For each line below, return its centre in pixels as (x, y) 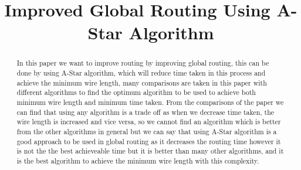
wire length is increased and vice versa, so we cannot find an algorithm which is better (149, 122)
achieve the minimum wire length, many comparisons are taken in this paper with (142, 82)
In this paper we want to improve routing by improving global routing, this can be (143, 63)
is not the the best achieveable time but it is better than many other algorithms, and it (150, 151)
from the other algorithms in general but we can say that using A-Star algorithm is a (147, 131)
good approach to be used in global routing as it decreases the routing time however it (149, 141)
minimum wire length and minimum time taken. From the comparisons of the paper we (150, 102)
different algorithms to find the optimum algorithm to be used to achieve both (136, 92)
